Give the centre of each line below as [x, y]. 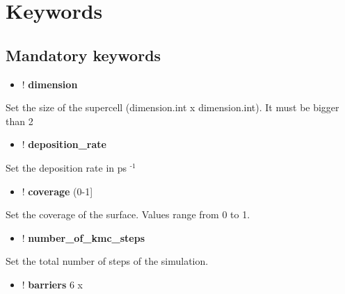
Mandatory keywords [83, 55]
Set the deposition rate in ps [66, 167]
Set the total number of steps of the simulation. [107, 261]
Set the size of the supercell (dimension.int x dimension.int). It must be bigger [172, 107]
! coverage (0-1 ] [57, 191]
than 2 [19, 121]
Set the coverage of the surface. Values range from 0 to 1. [128, 214]
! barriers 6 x [52, 284]
